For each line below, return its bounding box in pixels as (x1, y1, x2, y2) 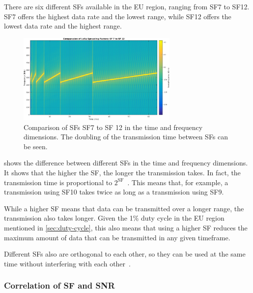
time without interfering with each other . (4, 258, 131, 268)
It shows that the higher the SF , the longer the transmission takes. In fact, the (4, 167, 241, 177)
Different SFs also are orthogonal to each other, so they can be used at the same (4, 249, 246, 259)
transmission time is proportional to (4, 177, 112, 187)
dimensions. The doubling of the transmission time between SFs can (24, 131, 228, 142)
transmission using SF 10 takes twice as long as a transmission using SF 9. (4, 187, 224, 197)
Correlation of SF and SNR (4, 279, 115, 292)
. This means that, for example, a (127, 177, 228, 187)
